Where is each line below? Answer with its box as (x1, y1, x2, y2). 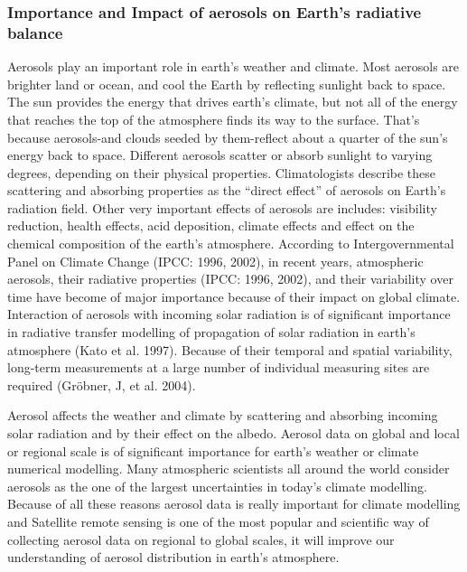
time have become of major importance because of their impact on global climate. (7, 286, 461, 305)
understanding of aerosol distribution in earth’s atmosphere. (7, 548, 340, 567)
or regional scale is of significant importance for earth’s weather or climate (7, 441, 419, 460)
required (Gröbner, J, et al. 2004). (7, 375, 196, 394)
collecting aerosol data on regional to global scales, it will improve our (7, 530, 395, 549)
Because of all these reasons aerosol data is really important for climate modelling (7, 494, 461, 513)
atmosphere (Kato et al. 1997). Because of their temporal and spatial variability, (7, 340, 453, 359)
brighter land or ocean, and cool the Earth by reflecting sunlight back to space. (7, 74, 446, 93)
